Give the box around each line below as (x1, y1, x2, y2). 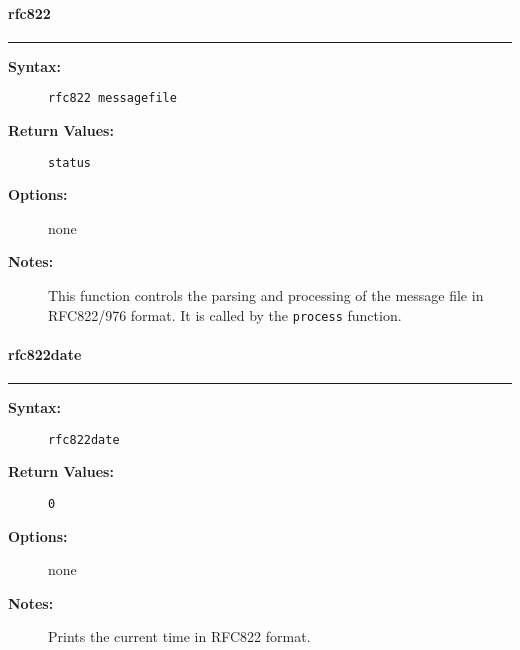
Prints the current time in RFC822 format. (48, 626, 311, 647)
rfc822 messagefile (48, 91, 177, 106)
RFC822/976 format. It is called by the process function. (48, 304, 402, 325)
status (48, 155, 91, 170)
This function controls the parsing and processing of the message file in (48, 285, 484, 306)
